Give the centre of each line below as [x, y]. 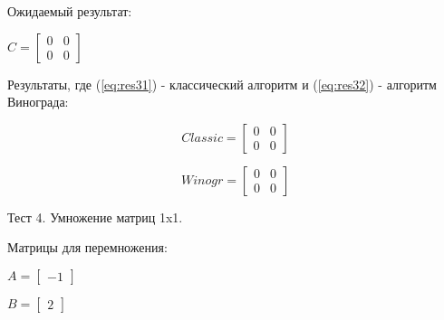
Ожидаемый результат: [70, 11]
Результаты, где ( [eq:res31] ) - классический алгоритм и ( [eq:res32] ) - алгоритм [222, 84]
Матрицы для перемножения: [87, 247]
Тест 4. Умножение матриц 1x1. [95, 216]
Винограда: [38, 102]
